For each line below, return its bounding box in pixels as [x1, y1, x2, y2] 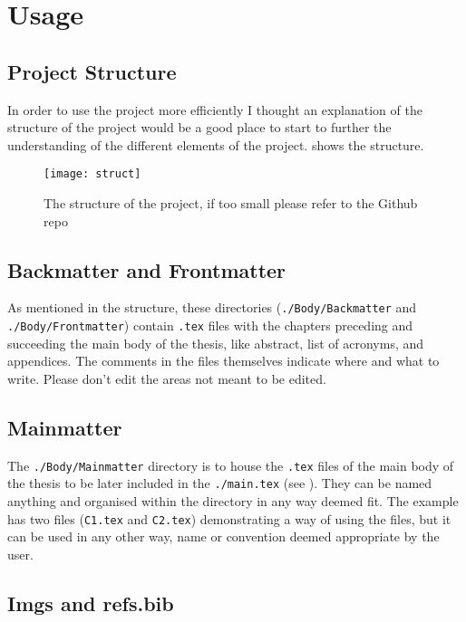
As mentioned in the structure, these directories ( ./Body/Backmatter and [7, 298, 417, 317]
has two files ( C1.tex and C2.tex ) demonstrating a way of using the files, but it [7, 509, 451, 528]
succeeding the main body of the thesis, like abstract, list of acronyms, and [7, 333, 424, 352]
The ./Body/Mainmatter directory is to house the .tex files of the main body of [7, 455, 454, 474]
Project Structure [7, 57, 177, 85]
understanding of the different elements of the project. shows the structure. [7, 135, 424, 154]
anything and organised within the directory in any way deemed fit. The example [7, 492, 459, 511]
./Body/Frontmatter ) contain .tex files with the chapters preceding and [7, 316, 413, 335]
